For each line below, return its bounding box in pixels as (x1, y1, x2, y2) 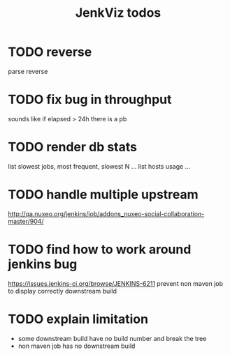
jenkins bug (8, 256, 78, 272)
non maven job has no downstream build (17, 342, 136, 350)
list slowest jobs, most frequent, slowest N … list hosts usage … (8, 162, 191, 170)
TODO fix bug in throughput (8, 92, 172, 107)
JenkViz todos (75, 5, 161, 21)
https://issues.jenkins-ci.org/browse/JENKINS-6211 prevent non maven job (8, 279, 223, 287)
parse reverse (8, 67, 48, 75)
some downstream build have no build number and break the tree (17, 334, 207, 342)
